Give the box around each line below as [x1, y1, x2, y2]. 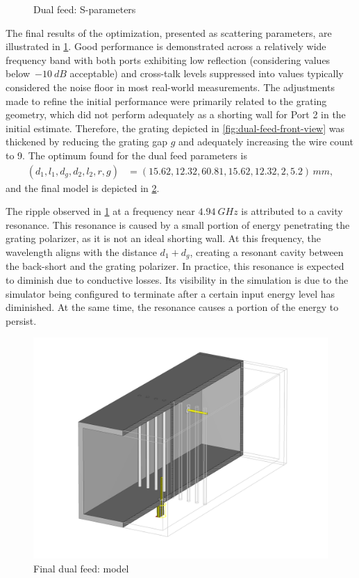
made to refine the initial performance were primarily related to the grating [6, 93, 327, 108]
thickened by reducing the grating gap [6, 134, 168, 149]
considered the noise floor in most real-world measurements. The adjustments [6, 79, 335, 94]
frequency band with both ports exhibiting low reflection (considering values [6, 52, 331, 67]
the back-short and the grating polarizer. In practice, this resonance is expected [6, 259, 344, 273]
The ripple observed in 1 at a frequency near [6, 204, 195, 218]
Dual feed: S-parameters [33, 2, 136, 16]
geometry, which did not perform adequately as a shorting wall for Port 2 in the [6, 107, 346, 122]
